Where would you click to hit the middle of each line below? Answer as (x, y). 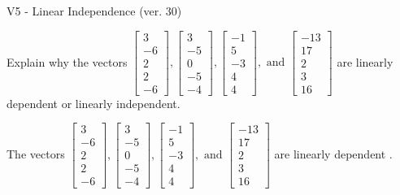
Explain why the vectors (67, 61)
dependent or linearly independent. (93, 103)
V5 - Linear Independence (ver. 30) (94, 11)
